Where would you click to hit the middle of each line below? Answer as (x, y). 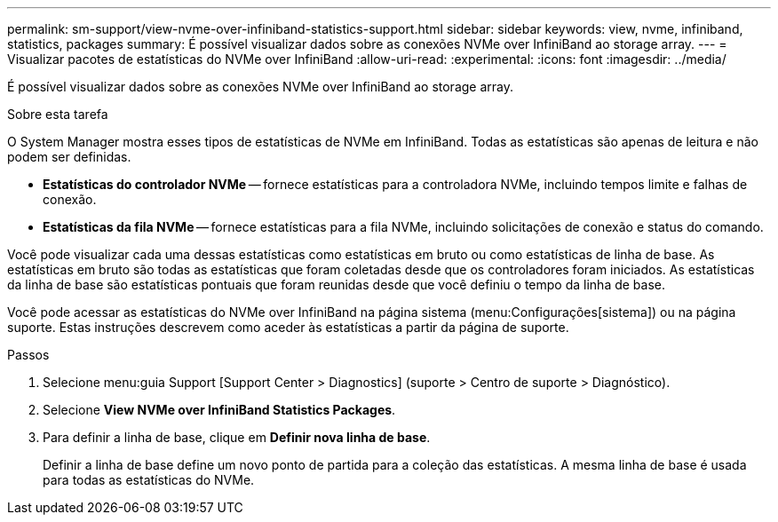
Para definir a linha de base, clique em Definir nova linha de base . (237, 437)
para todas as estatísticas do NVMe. (149, 480)
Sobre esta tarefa (58, 114)
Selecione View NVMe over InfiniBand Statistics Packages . (219, 410)
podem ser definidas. (69, 157)
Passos (28, 355)
